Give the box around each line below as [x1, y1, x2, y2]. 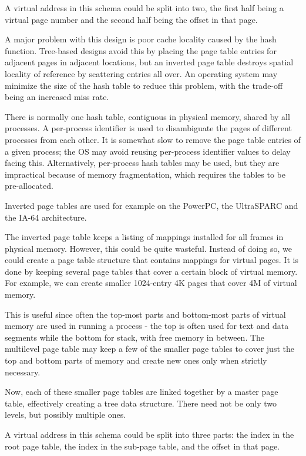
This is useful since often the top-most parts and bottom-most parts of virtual [5, 308, 286, 320]
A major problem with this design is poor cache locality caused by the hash [5, 33, 277, 45]
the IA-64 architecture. [5, 211, 87, 223]
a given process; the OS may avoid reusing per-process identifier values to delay [5, 145, 291, 157]
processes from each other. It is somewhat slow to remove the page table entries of [5, 133, 301, 145]
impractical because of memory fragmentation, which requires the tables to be [5, 168, 285, 180]
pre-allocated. [5, 179, 53, 192]
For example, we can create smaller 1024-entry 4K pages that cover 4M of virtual [5, 277, 297, 289]
